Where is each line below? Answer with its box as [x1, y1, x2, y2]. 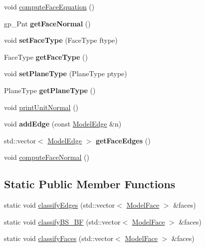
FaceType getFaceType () [4, 51, 88, 62]
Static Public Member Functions [4, 176, 176, 192]
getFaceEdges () [95, 135, 151, 145]
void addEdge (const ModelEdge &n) [4, 119, 122, 129]
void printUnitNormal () [4, 102, 79, 112]
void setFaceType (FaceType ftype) [4, 35, 118, 45]
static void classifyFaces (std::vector [4, 233, 114, 244]
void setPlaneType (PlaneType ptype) [4, 68, 127, 79]
